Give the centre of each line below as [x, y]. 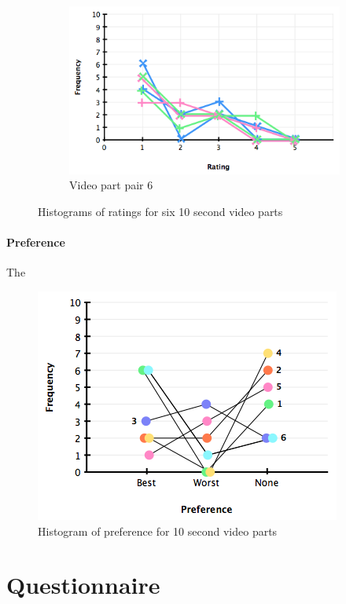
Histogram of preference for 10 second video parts [158, 531]
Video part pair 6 [111, 185]
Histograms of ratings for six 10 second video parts [160, 211]
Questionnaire [83, 585]
